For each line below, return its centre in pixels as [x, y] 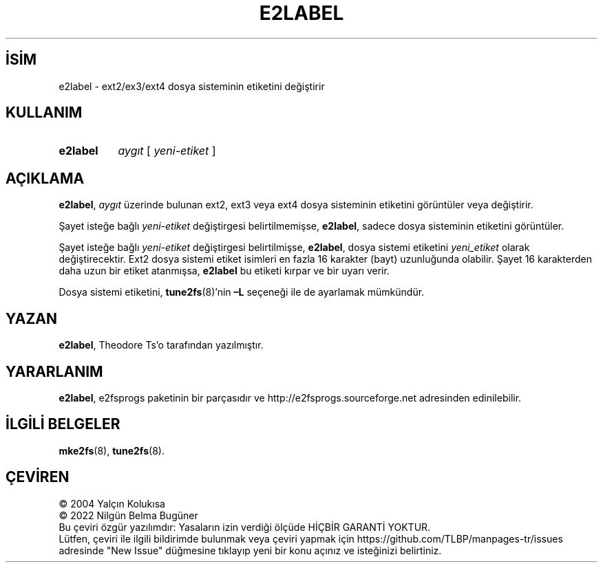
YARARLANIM [54, 371]
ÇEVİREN [38, 477]
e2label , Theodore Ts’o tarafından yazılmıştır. [161, 345]
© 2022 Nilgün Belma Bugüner [128, 515]
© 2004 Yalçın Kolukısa [112, 503]
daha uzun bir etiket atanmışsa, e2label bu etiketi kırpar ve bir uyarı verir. [224, 271]
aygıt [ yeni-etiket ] [167, 151]
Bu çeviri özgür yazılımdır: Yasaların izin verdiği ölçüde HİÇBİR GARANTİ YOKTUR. [245, 527]
